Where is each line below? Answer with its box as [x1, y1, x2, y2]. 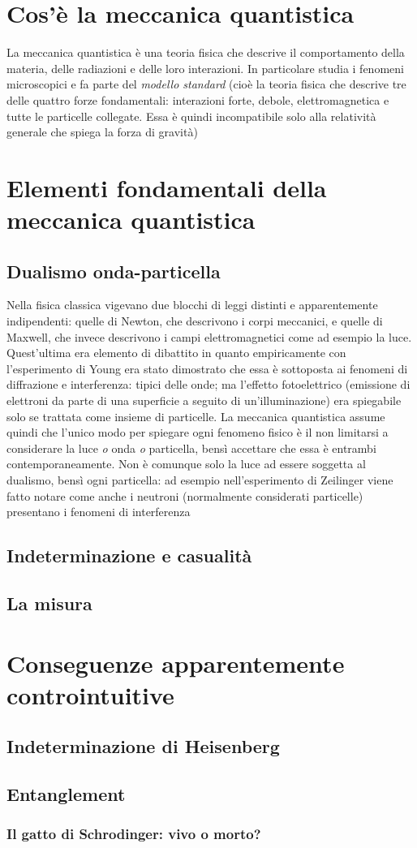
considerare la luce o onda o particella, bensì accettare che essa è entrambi [6, 439, 376, 456]
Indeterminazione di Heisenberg [6, 734, 280, 759]
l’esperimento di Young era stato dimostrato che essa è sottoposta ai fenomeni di [6, 359, 408, 377]
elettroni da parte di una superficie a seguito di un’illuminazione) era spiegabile [6, 392, 402, 409]
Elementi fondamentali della [6, 170, 327, 204]
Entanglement [6, 781, 126, 807]
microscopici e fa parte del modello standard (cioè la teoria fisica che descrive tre [6, 75, 406, 93]
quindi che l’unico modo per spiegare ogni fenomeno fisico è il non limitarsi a [6, 424, 389, 441]
